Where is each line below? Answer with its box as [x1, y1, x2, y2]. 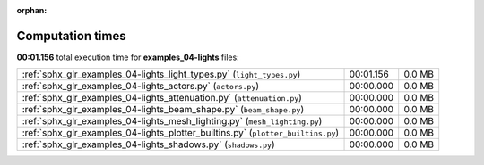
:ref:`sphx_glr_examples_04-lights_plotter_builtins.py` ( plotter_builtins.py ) [22, 127, 340, 139]
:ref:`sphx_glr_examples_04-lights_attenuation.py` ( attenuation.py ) [22, 92, 302, 104]
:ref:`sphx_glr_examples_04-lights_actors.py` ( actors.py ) [22, 80, 260, 93]
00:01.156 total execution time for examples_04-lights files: [16, 52, 239, 62]
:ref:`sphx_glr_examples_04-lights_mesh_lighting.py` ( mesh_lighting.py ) [22, 115, 323, 128]
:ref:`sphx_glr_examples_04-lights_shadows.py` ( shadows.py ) [22, 138, 275, 151]
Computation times [16, 28, 126, 44]
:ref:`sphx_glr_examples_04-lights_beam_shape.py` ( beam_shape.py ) [22, 103, 305, 116]
